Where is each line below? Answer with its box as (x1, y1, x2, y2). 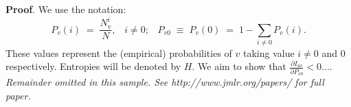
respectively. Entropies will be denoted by (5, 59, 181, 73)
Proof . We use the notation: (5, 2, 126, 16)
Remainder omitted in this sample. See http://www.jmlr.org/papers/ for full (5, 75, 324, 89)
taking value (242, 45, 295, 60)
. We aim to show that (192, 59, 286, 73)
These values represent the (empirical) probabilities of (5, 45, 232, 60)
